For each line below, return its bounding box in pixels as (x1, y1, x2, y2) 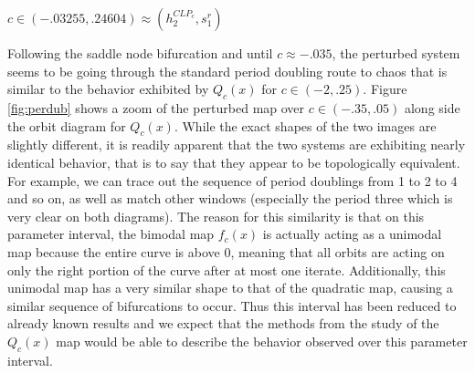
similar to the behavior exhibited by (7, 79, 209, 98)
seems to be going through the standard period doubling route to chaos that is (7, 61, 448, 80)
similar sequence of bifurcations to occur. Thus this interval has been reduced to (7, 295, 457, 315)
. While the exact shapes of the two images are (174, 116, 437, 135)
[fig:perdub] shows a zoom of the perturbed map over (7, 98, 305, 117)
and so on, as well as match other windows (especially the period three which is (7, 189, 453, 208)
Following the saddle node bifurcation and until (7, 44, 273, 62)
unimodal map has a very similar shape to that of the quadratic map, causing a (7, 278, 453, 297)
